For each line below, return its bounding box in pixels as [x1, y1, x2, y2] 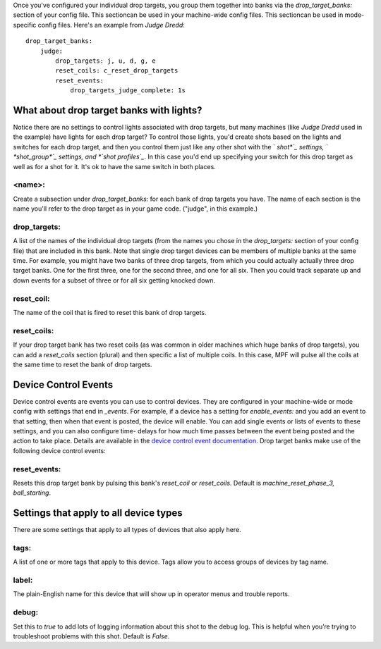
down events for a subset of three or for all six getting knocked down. [13, 276, 216, 285]
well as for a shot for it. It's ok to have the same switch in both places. [13, 162, 217, 171]
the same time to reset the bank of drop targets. [13, 360, 152, 369]
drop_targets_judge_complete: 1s [70, 87, 186, 94]
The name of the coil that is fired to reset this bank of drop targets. [13, 308, 207, 316]
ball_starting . [13, 488, 52, 497]
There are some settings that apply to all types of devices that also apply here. [13, 526, 241, 534]
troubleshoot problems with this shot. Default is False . [13, 632, 170, 641]
